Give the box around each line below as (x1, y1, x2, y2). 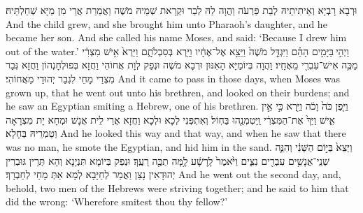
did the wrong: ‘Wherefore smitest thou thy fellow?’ (6, 194, 228, 209)
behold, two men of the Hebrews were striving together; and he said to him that (6, 180, 349, 195)
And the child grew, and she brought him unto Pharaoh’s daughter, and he (6, 16, 327, 31)
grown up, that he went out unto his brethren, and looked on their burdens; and (6, 85, 350, 99)
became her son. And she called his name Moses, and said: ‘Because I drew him (6, 30, 347, 45)
